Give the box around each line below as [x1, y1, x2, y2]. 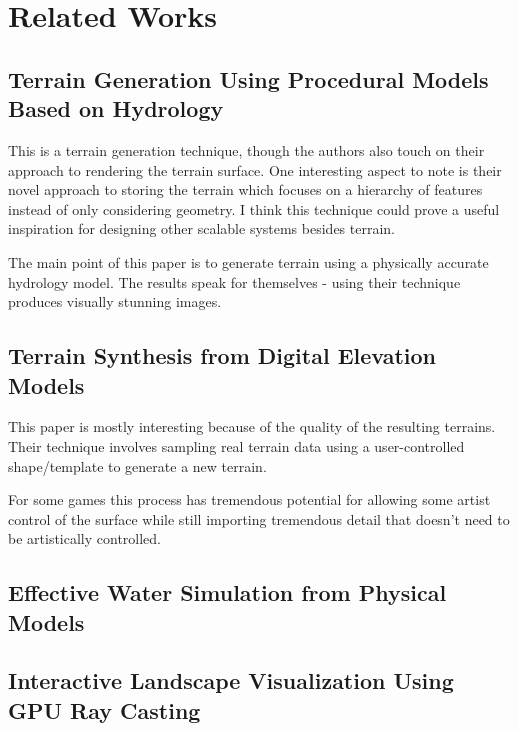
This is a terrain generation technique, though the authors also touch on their [8, 139, 485, 160]
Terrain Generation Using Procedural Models [8, 63, 489, 94]
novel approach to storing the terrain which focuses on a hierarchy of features [8, 179, 483, 200]
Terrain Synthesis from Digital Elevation [8, 340, 437, 371]
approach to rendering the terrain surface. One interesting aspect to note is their [8, 159, 502, 180]
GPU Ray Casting [8, 694, 201, 725]
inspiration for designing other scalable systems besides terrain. [8, 218, 395, 239]
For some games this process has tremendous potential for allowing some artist [8, 489, 491, 510]
